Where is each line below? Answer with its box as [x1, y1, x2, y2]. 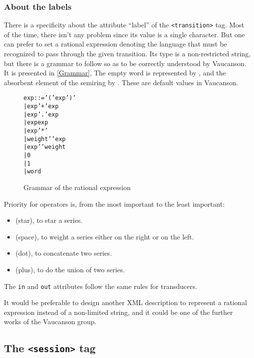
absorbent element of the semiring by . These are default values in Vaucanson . [4, 77, 238, 87]
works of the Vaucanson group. [4, 316, 96, 327]
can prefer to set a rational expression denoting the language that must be [4, 39, 227, 49]
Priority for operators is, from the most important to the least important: [4, 198, 225, 209]
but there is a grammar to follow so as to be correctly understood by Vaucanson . [4, 58, 247, 68]
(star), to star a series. [15, 215, 83, 225]
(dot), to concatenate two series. [15, 248, 112, 258]
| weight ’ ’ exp [23, 135, 66, 143]
